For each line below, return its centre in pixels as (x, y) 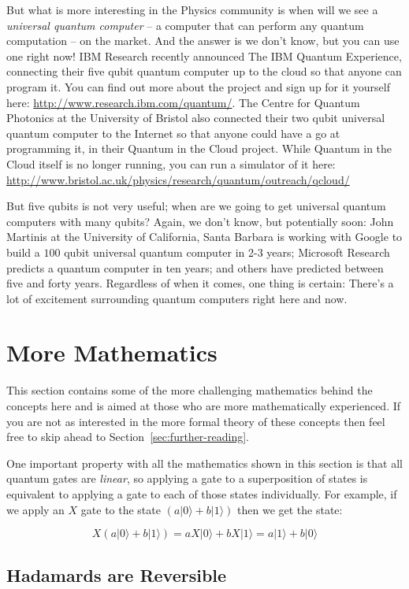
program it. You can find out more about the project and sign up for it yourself (198, 86)
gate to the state (121, 509)
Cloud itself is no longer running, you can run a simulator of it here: (171, 163)
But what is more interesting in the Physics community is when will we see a (192, 9)
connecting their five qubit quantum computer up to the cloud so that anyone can (204, 71)
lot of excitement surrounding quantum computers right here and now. (177, 298)
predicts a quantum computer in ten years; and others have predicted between (195, 267)
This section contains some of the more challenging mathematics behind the (190, 390)
